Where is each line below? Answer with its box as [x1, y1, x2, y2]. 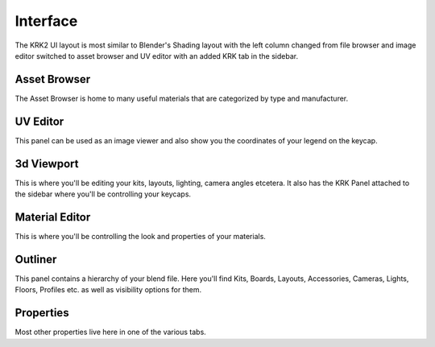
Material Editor [14, 210, 91, 224]
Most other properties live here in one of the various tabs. [14, 327, 207, 337]
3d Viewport [14, 157, 79, 171]
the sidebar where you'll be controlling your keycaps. [14, 189, 192, 199]
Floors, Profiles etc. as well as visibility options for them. [14, 285, 202, 295]
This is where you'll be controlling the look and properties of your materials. [14, 231, 266, 241]
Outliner [14, 252, 57, 266]
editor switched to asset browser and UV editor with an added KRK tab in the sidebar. [14, 51, 298, 60]
